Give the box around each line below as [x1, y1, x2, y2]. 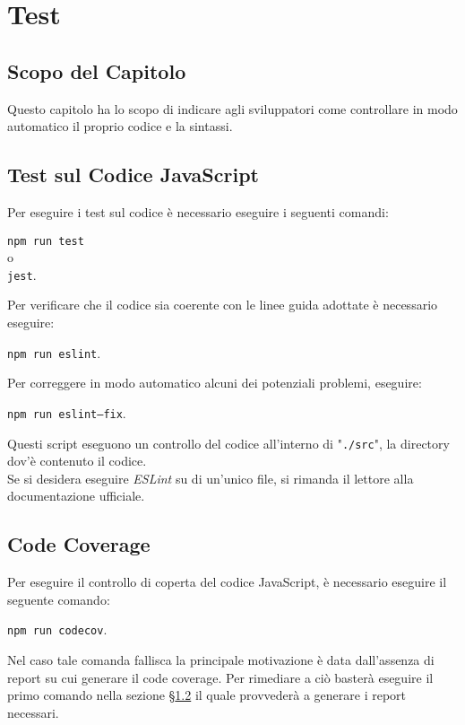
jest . [7, 265, 37, 284]
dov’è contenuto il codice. [7, 451, 147, 470]
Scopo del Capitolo [7, 57, 186, 84]
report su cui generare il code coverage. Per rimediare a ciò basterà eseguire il [7, 668, 434, 686]
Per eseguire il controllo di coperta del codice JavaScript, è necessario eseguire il [7, 572, 447, 591]
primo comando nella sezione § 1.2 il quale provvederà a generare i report [7, 686, 407, 704]
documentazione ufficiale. [7, 486, 145, 505]
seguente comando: [7, 590, 110, 608]
